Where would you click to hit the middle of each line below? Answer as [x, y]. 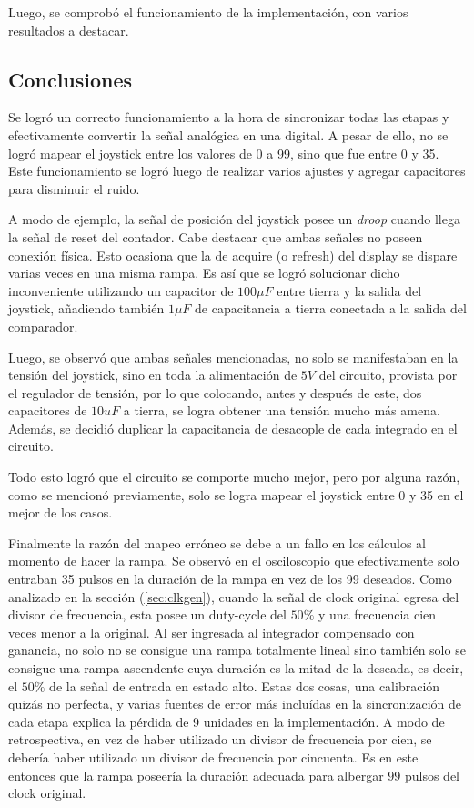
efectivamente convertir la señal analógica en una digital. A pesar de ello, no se [228, 134]
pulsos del [432, 775]
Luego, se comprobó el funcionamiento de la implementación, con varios [208, 12]
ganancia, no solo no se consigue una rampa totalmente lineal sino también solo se [237, 650]
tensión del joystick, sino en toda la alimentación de [153, 375]
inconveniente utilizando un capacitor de [121, 290]
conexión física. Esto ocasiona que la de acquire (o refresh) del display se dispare [233, 255]
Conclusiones [71, 79]
